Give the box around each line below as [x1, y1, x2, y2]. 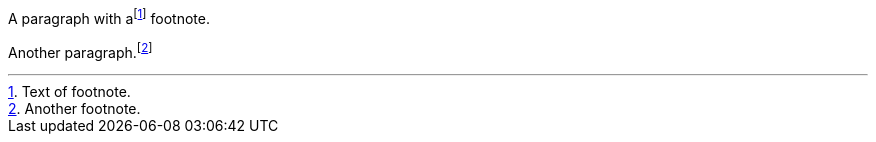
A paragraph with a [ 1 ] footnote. [8, 7, 210, 27]
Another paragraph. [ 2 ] [8, 40, 153, 61]
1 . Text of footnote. [8, 83, 131, 101]
